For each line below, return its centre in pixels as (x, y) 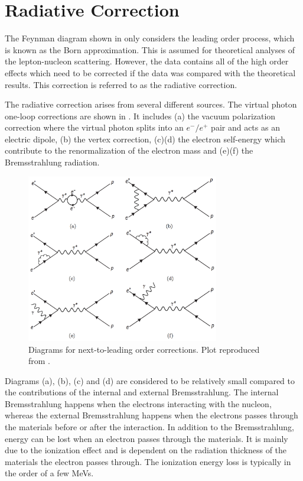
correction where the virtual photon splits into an (94, 127)
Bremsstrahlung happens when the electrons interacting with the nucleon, (138, 403)
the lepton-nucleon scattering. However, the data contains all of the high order (147, 61)
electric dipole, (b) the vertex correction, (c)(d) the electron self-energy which (145, 139)
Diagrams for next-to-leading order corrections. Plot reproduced (144, 349)
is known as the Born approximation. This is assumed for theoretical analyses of (150, 49)
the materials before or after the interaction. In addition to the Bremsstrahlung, (149, 427)
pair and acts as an (245, 127)
